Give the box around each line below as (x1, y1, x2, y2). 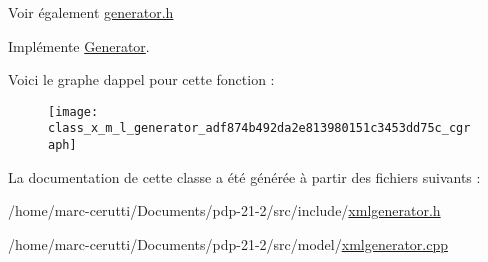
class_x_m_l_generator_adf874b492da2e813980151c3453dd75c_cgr (48, 121, 471, 136)
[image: (48, 104, 99, 119)
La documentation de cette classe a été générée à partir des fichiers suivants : (8, 166, 481, 187)
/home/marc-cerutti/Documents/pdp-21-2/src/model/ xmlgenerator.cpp (8, 233, 448, 254)
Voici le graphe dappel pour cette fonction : (8, 69, 275, 90)
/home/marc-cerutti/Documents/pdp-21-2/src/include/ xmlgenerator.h (8, 200, 441, 221)
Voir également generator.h (8, 2, 174, 22)
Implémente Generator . (8, 35, 150, 56)
